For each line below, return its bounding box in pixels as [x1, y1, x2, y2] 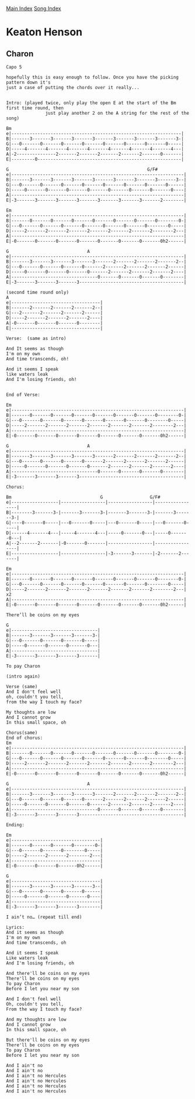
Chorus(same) [6, 730, 38, 736]
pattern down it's [6, 80, 51, 85]
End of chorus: [6, 735, 43, 741]
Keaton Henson [6, 26, 83, 39]
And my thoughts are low [6, 1016, 67, 1022]
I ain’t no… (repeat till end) [6, 914, 82, 920]
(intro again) [6, 674, 41, 679]
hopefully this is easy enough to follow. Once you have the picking [6, 74, 179, 80]
